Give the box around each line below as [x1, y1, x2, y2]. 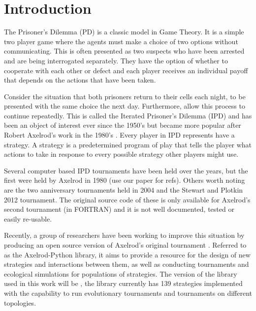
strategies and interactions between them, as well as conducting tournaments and [4, 259, 249, 269]
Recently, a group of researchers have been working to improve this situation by [4, 230, 245, 240]
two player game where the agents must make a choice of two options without [4, 36, 238, 46]
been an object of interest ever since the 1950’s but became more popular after [4, 120, 241, 130]
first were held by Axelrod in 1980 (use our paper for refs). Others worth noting [4, 175, 245, 185]
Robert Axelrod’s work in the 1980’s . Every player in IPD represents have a [4, 130, 235, 140]
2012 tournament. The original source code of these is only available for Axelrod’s [4, 194, 251, 204]
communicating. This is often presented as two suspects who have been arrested [4, 46, 245, 56]
